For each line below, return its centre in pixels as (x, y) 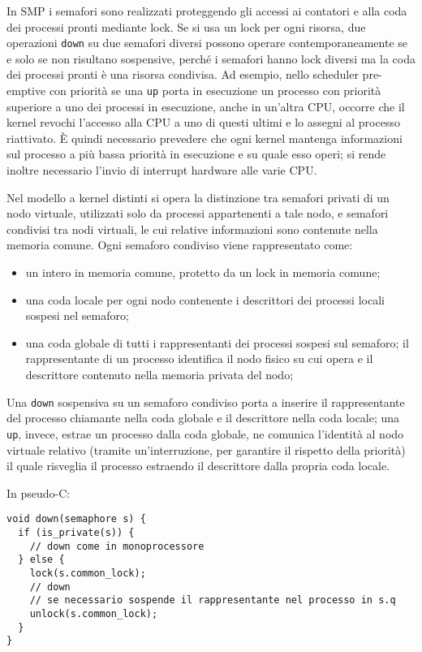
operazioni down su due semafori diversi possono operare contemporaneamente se (207, 43)
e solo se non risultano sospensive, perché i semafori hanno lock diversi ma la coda (211, 58)
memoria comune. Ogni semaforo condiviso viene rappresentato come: (180, 245)
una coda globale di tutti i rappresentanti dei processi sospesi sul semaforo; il (217, 342)
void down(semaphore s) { (76, 519)
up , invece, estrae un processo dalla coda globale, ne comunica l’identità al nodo (205, 433)
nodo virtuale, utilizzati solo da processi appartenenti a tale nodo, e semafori (198, 213)
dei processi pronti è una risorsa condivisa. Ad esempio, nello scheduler (183, 74)
